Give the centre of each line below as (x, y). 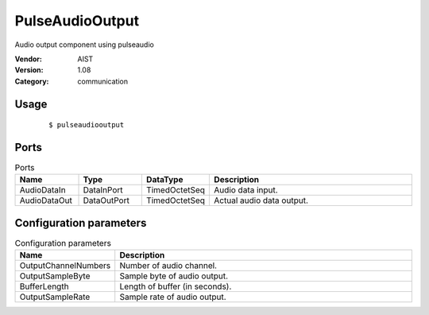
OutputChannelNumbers (65, 266)
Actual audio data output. (261, 200)
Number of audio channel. (168, 266)
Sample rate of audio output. (173, 297)
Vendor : (29, 59)
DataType (164, 180)
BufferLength (44, 286)
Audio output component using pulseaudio (84, 45)
